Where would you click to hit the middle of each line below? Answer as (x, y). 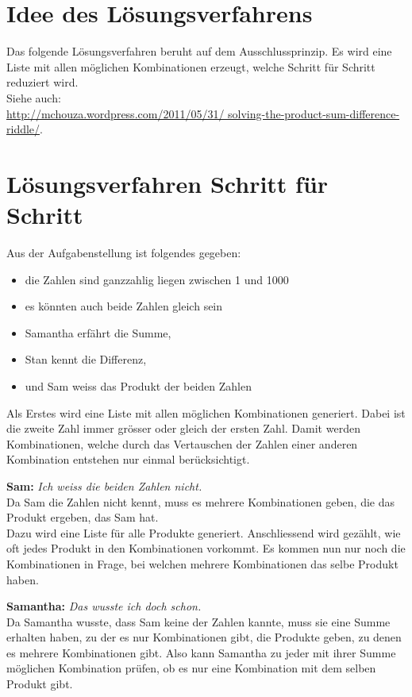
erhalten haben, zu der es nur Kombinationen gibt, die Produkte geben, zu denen (204, 637)
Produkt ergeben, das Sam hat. (83, 517)
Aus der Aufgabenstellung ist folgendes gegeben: (124, 252)
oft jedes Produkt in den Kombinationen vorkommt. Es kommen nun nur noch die (206, 548)
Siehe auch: (34, 97)
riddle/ (23, 129)
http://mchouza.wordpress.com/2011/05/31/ (116, 113)
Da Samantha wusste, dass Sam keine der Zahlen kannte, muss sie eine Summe (198, 621)
